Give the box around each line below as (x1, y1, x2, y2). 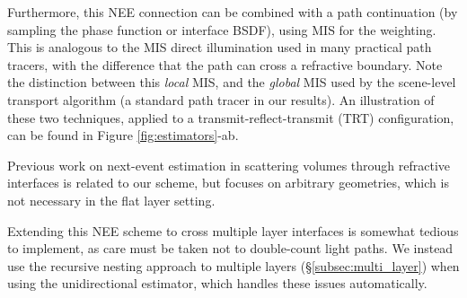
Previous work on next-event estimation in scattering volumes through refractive (7, 155, 451, 174)
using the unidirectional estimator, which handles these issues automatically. (7, 274, 427, 293)
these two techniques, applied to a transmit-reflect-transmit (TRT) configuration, (7, 108, 454, 127)
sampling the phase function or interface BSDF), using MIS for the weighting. (7, 20, 436, 39)
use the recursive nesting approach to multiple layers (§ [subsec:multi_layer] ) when (7, 256, 460, 275)
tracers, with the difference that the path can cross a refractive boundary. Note (7, 55, 443, 74)
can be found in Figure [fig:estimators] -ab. (7, 126, 239, 145)
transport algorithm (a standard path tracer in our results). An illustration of (7, 90, 435, 109)
